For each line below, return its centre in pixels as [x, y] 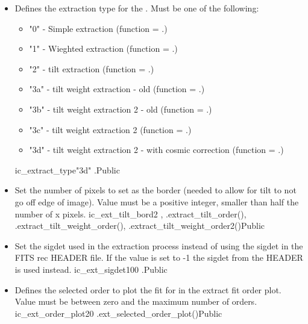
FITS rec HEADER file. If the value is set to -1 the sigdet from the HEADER [159, 257]
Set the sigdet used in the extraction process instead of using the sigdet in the [159, 245]
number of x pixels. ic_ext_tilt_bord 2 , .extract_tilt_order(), [130, 213]
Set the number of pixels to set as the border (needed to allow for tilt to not [156, 190]
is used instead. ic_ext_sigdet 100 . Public [91, 269]
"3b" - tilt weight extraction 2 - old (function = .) [121, 109]
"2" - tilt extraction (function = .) [92, 68]
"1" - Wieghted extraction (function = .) [103, 48]
